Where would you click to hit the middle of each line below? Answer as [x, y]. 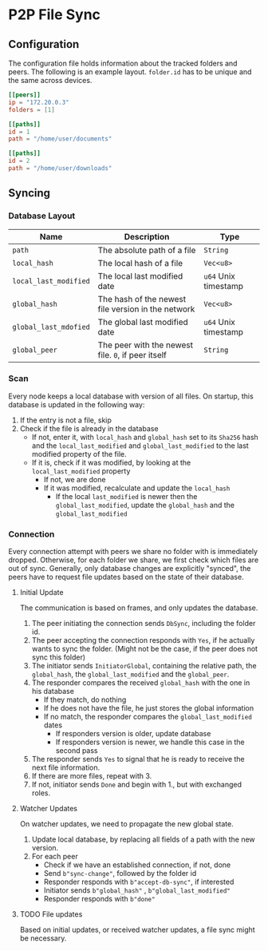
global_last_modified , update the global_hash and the [145, 505]
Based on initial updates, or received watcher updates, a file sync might [137, 930]
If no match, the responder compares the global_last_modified [148, 717]
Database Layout [42, 216]
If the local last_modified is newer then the [126, 496]
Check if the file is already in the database [89, 428]
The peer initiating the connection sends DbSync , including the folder [144, 624]
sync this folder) [59, 657]
